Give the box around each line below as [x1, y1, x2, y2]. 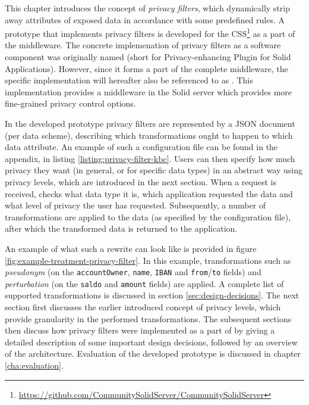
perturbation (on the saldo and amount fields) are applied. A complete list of [5, 277, 284, 289]
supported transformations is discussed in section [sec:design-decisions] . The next [5, 289, 299, 301]
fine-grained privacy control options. [5, 97, 136, 110]
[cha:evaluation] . [5, 359, 64, 371]
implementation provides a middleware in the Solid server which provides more [5, 85, 292, 98]
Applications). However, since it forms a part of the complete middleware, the [5, 62, 288, 74]
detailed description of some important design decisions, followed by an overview [5, 335, 298, 348]
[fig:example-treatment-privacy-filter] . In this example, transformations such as [5, 254, 291, 266]
